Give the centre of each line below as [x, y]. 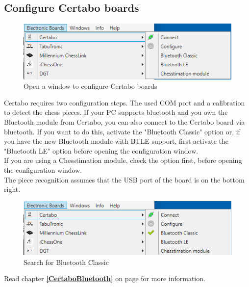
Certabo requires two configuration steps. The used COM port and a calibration [124, 102]
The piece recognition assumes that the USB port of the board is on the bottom [124, 179]
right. [12, 189]
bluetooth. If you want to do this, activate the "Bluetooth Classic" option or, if [122, 131]
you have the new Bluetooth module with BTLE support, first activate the [116, 141]
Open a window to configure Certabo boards [90, 86]
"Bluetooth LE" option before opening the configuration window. [101, 150]
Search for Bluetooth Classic [66, 262]
